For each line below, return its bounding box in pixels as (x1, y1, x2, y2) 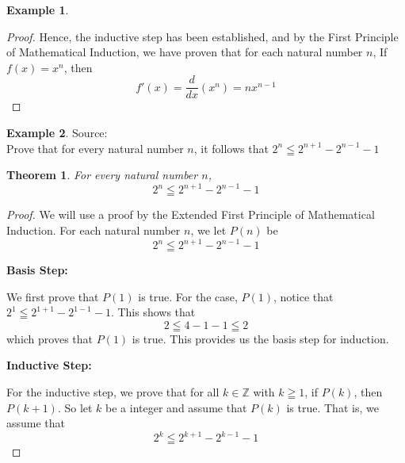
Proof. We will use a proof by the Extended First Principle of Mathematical (6, 206, 375, 223)
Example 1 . (6, 2, 69, 17)
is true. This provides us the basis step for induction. (132, 330, 389, 346)
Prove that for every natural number (6, 140, 184, 156)
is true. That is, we (286, 399, 379, 415)
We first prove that (6, 288, 99, 304)
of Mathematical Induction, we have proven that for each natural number (6, 44, 363, 60)
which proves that (6, 330, 94, 346)
